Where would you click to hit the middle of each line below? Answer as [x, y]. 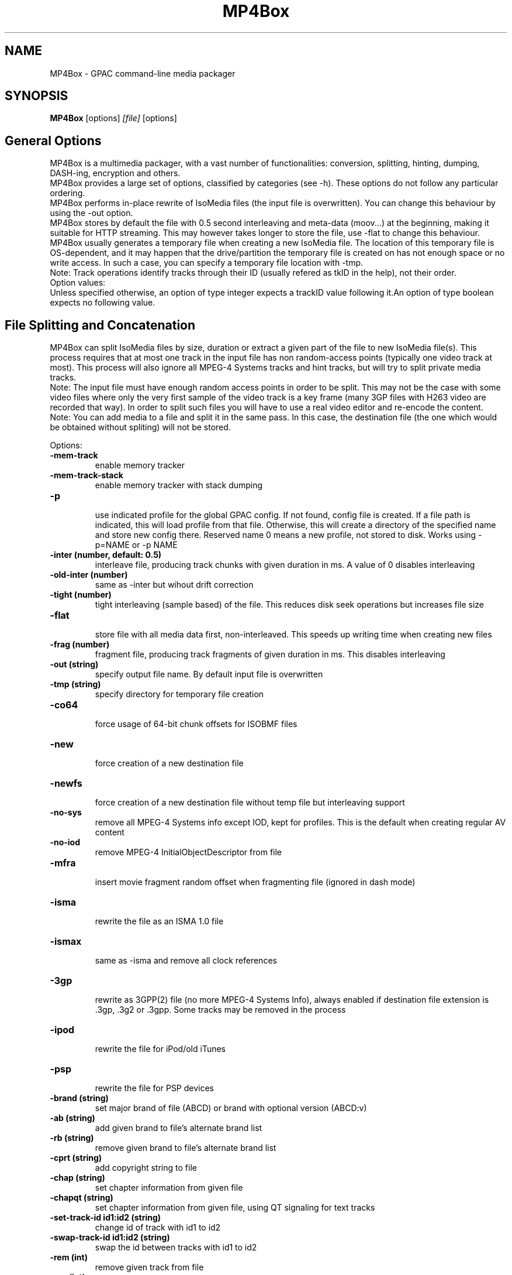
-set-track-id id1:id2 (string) [105, 1218]
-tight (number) [81, 595]
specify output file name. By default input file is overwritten [209, 674]
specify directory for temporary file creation [179, 694]
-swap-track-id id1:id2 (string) [110, 1238]
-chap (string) [77, 1178]
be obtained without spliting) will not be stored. [140, 427]
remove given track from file [149, 1267]
